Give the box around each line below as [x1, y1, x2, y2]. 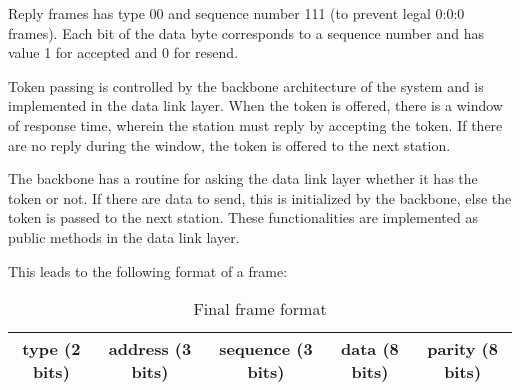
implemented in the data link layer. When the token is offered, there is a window [8, 95, 503, 116]
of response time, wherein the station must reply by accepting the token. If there [8, 114, 503, 135]
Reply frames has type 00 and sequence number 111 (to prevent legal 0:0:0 [8, 3, 465, 23]
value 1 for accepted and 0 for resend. [8, 42, 239, 63]
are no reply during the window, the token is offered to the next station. [8, 134, 451, 155]
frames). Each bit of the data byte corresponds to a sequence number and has [8, 22, 484, 43]
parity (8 [427, 337, 498, 361]
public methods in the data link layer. [8, 226, 240, 247]
